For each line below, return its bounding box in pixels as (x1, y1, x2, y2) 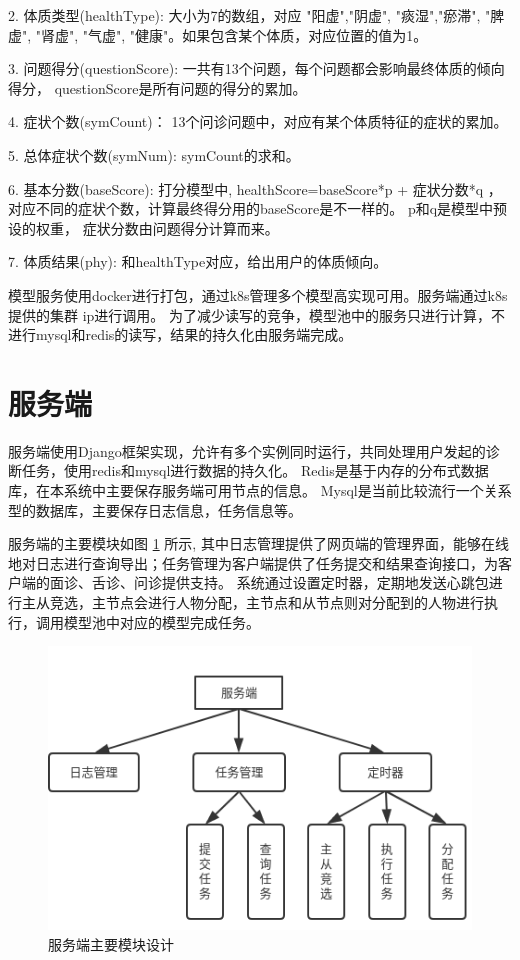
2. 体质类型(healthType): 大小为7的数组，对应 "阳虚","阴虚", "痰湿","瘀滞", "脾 (8, 5, 505, 25)
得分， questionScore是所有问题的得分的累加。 (8, 77, 307, 98)
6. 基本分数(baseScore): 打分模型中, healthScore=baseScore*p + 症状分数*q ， (8, 178, 502, 199)
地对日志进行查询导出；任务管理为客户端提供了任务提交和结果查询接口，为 (8, 552, 498, 573)
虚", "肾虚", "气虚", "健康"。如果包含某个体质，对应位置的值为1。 (8, 24, 428, 45)
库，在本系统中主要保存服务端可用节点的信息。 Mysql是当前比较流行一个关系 (8, 480, 512, 501)
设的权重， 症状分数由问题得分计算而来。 (8, 217, 279, 238)
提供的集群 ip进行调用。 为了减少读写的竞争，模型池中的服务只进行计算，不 (8, 304, 505, 325)
